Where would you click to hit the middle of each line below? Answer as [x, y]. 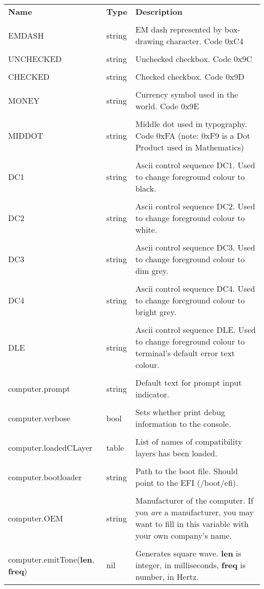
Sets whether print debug [180, 412]
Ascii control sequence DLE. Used [195, 330]
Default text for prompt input [188, 382]
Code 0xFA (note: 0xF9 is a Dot [193, 135]
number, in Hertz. [167, 577]
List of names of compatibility [189, 441]
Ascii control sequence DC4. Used [195, 288]
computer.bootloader [45, 477]
